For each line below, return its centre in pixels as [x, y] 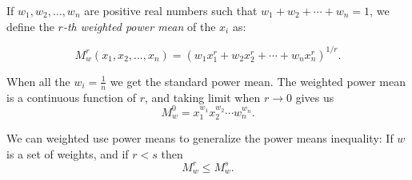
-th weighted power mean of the [139, 26]
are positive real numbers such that [171, 10]
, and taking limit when [202, 97]
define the [30, 26]
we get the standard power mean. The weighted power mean [258, 81]
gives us [315, 97]
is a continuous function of [71, 97]
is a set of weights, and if [68, 153]
